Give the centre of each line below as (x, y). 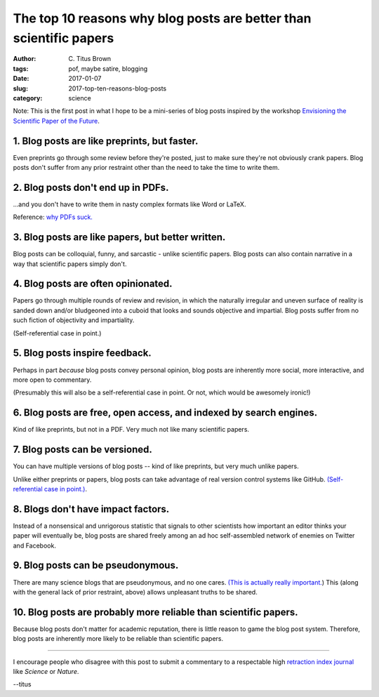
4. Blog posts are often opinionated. (93, 284)
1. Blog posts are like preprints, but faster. (106, 141)
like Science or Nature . (46, 671)
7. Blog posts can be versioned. (82, 450)
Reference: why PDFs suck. (53, 217)
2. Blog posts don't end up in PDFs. (91, 187)
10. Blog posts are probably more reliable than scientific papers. (155, 612)
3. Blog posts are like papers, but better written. (119, 238)
